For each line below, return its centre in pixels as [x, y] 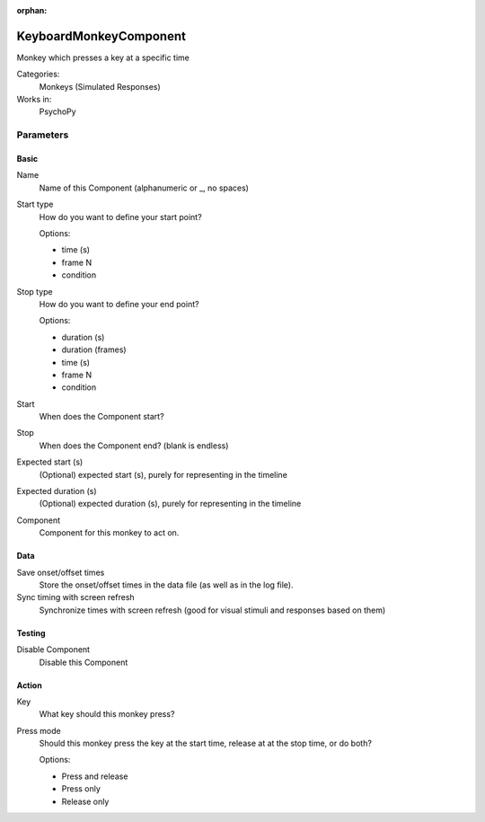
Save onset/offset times [61, 572]
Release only [85, 801]
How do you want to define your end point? [119, 304]
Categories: [38, 74]
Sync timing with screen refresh [75, 597]
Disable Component [53, 650]
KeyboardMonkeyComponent [101, 36]
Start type [35, 204]
